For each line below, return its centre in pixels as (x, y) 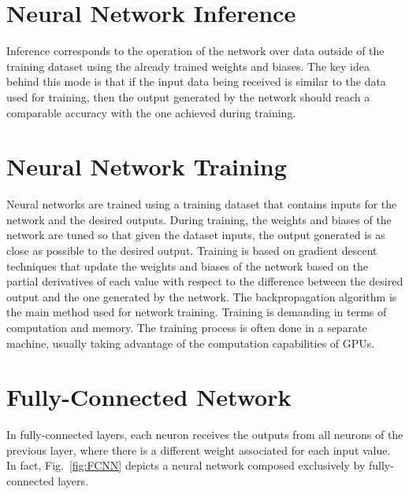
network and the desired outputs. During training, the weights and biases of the (199, 219)
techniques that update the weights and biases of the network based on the (187, 265)
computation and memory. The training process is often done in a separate (187, 327)
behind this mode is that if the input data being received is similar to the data (196, 81)
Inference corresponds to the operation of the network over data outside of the (195, 51)
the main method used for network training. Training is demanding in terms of (197, 312)
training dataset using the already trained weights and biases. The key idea (188, 66)
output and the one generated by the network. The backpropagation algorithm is (202, 296)
